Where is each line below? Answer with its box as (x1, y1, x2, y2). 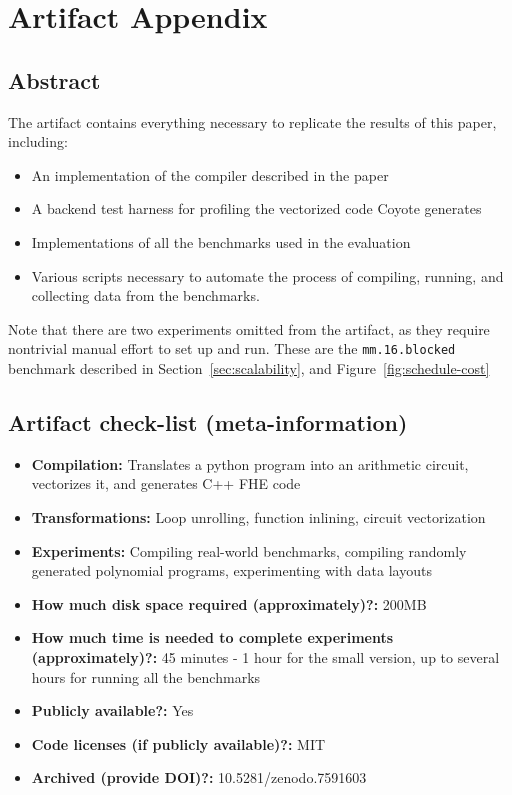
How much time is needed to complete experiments (31, 627, 394, 648)
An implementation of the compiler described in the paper (31, 164, 389, 185)
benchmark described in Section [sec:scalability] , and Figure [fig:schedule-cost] (8, 357, 490, 378)
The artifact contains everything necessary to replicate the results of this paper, (8, 111, 497, 132)
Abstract (8, 64, 101, 95)
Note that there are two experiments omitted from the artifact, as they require (8, 318, 490, 339)
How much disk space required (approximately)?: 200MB (31, 593, 427, 614)
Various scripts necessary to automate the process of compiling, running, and (31, 265, 504, 286)
